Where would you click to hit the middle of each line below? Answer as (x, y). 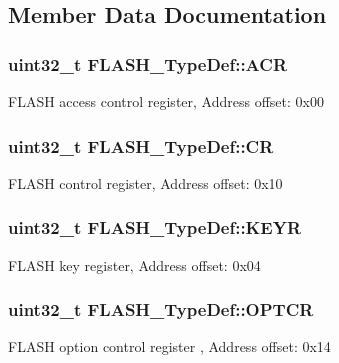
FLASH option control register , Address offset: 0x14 (169, 346)
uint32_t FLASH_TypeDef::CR (141, 145)
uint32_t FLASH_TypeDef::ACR (148, 63)
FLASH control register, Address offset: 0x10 (145, 182)
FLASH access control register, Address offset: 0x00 (166, 101)
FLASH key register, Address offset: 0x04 (134, 264)
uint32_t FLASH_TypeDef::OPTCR (161, 309)
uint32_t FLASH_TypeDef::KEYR (155, 227)
